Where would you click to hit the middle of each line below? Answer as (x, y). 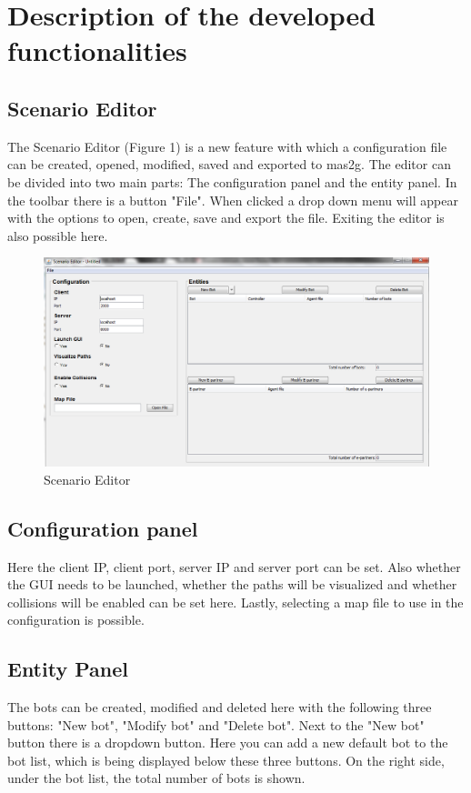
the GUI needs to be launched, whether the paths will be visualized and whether (232, 584)
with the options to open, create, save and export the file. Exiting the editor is (226, 218)
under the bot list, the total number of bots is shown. (156, 778)
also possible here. (58, 235)
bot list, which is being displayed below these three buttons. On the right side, (226, 760)
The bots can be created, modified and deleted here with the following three (220, 707)
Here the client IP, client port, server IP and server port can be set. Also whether (234, 566)
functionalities (97, 50)
